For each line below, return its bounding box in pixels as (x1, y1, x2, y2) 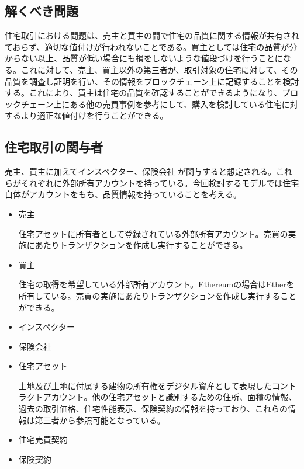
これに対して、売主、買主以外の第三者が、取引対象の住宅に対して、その (20, 63, 298, 75)
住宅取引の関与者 (5, 138, 103, 156)
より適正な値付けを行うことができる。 (20, 109, 168, 121)
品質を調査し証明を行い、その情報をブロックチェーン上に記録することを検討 (5, 75, 299, 87)
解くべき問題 (5, 2, 78, 20)
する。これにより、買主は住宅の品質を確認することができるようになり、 (5, 86, 282, 99)
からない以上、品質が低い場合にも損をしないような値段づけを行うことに (5, 52, 283, 64)
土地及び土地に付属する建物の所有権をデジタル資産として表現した (18, 379, 272, 391)
